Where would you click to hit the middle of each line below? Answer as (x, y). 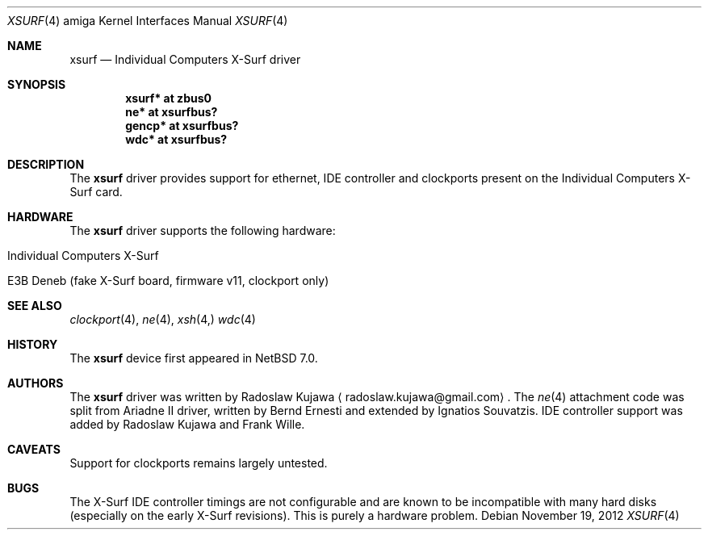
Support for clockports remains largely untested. (199, 463)
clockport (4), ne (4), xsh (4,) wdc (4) (163, 319)
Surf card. (96, 192)
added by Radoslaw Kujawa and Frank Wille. (187, 424)
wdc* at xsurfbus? (176, 139)
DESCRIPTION (46, 164)
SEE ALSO (35, 306)
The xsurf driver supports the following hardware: (203, 230)
